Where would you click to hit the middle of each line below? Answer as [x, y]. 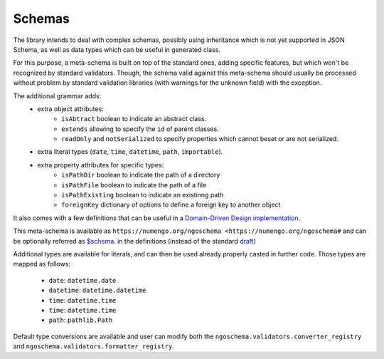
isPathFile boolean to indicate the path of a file [134, 184]
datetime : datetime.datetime [97, 290]
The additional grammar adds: [57, 95]
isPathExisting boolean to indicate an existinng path [143, 195]
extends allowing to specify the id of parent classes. [140, 129]
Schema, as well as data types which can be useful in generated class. [117, 49]
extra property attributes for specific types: [101, 165]
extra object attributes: [71, 109]
